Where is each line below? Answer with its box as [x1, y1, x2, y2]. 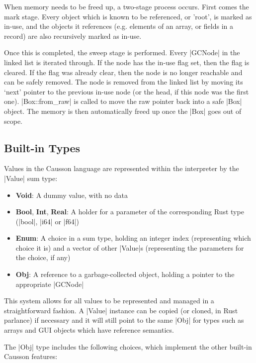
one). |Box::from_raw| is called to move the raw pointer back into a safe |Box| [4, 96, 242, 106]
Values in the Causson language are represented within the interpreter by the [4, 163, 239, 174]
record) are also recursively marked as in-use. [4, 30, 142, 41]
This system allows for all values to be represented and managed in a [4, 295, 214, 306]
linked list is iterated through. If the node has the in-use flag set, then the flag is [4, 57, 250, 67]
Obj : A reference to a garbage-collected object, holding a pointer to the [15, 269, 235, 279]
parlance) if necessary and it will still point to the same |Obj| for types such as [4, 315, 244, 325]
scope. [4, 115, 23, 126]
